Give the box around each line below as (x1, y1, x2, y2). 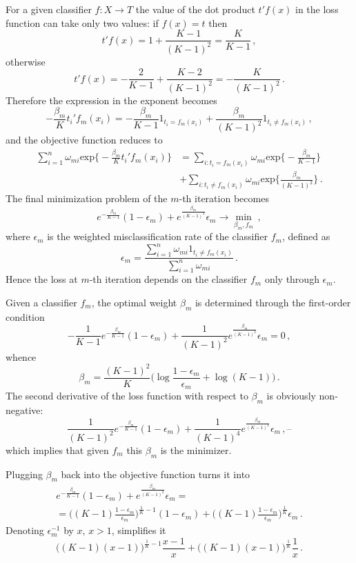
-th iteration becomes (179, 191, 269, 206)
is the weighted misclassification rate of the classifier (47, 229, 268, 244)
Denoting (6, 523, 44, 537)
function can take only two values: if (6, 15, 159, 30)
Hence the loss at (6, 272, 78, 286)
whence (6, 349, 37, 364)
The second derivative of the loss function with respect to (6, 388, 248, 403)
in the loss (295, 2, 339, 16)
